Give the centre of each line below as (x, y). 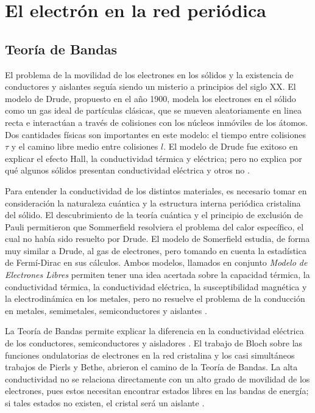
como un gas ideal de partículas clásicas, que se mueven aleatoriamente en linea (153, 110)
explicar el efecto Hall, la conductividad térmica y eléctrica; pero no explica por (154, 158)
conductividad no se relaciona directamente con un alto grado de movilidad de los (157, 378)
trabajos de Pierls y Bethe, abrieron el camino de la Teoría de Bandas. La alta (151, 367)
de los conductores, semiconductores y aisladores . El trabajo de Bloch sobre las (154, 343)
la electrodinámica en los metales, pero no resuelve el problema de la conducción (155, 298)
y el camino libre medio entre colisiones (85, 146)
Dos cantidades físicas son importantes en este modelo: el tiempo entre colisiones (156, 134)
